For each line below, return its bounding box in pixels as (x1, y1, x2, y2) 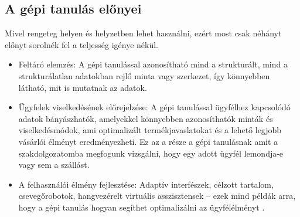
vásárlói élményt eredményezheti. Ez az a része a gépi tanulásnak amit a (18, 135, 278, 147)
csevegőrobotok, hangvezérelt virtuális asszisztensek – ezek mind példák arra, (18, 189, 296, 202)
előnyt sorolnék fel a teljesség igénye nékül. (5, 38, 158, 50)
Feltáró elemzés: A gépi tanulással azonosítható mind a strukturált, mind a (18, 58, 288, 70)
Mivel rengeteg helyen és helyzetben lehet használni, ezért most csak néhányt (5, 27, 282, 39)
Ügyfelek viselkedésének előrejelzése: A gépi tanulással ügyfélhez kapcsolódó (18, 101, 291, 113)
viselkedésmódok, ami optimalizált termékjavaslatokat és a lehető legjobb (18, 124, 282, 136)
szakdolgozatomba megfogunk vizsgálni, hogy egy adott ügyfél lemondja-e (18, 147, 284, 159)
